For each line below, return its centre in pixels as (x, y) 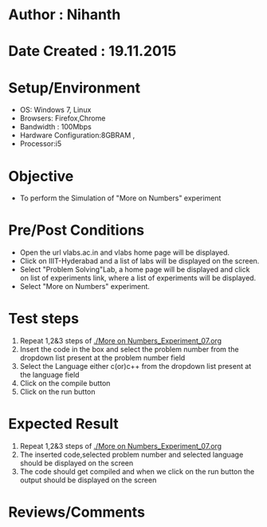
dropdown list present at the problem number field (102, 358)
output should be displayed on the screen (88, 480)
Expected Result (64, 424)
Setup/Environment (75, 87)
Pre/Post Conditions (77, 230)
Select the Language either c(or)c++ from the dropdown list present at (135, 367)
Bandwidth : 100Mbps (55, 127)
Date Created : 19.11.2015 (92, 52)
